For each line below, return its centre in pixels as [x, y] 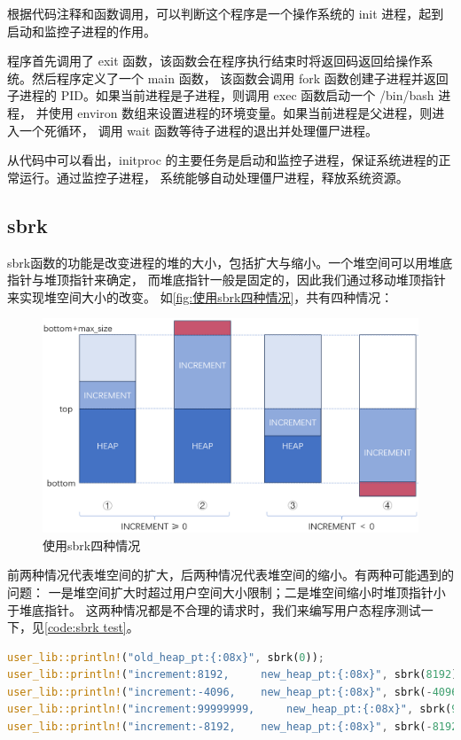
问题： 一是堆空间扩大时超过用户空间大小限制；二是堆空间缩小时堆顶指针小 [227, 592]
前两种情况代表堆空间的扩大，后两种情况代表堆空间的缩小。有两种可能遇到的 [230, 575]
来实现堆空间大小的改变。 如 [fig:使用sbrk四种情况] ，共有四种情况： [200, 296]
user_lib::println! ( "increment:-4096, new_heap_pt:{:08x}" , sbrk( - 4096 [233, 692]
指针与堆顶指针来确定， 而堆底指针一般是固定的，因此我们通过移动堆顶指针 [227, 280]
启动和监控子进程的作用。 [82, 31]
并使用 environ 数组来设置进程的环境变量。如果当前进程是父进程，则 [234, 112]
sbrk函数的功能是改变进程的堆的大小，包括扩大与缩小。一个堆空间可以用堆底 [230, 262]
